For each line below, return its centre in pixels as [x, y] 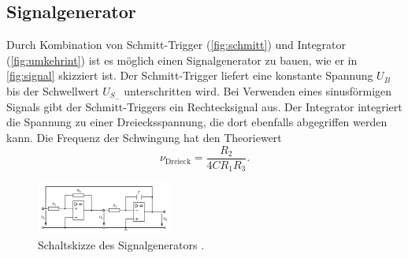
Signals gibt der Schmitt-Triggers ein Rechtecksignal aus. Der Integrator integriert [204, 106]
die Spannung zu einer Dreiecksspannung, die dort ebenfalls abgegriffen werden [197, 122]
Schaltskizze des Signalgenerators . [121, 244]
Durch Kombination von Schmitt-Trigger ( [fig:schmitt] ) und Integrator [176, 45]
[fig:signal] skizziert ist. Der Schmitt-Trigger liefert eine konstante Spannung [190, 75]
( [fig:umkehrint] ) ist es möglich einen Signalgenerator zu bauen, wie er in [182, 60]
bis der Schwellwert [53, 90]
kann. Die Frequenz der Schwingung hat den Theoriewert [144, 138]
